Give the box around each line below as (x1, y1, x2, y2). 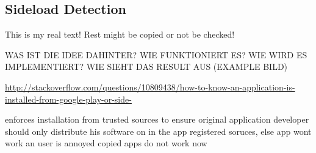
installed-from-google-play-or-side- (5, 92, 132, 105)
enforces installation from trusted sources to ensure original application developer (5, 113, 309, 126)
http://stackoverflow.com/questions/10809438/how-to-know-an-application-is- (5, 80, 295, 93)
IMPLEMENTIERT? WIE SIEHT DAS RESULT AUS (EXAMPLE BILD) (5, 60, 288, 73)
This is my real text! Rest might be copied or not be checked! (5, 28, 235, 41)
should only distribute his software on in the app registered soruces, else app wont (5, 124, 312, 137)
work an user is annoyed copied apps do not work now (5, 137, 207, 149)
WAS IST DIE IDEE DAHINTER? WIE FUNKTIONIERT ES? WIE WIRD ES (5, 48, 307, 61)
